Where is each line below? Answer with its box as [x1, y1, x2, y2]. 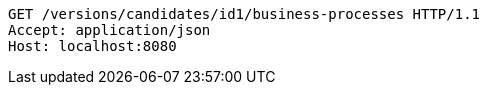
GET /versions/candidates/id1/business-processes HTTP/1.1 [8, 6, 481, 22]
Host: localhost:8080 [8, 38, 177, 54]
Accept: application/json [8, 22, 211, 38]
